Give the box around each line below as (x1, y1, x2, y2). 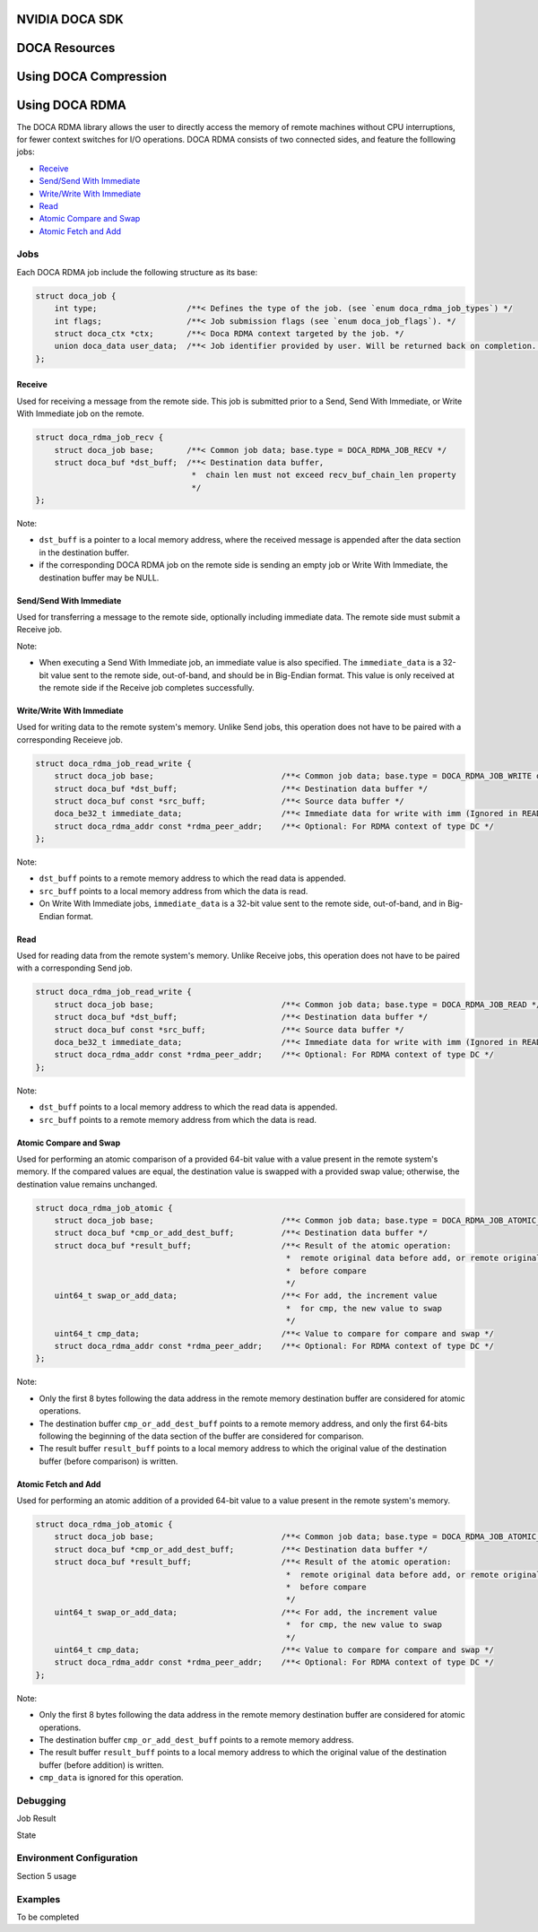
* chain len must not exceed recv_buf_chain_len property (191, 470, 456, 480)
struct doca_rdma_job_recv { (35, 432, 164, 443)
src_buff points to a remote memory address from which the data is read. (39, 1114, 317, 1125)
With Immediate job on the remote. (16, 408, 145, 419)
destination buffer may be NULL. (39, 572, 160, 583)
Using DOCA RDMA (16, 98, 127, 113)
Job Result (16, 1813, 56, 1824)
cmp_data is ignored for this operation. (39, 1772, 184, 1783)
